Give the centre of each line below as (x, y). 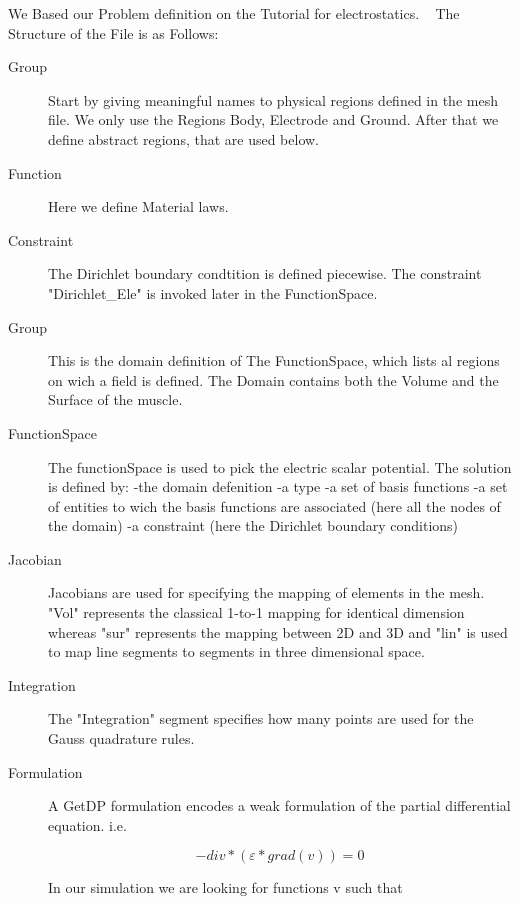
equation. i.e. (87, 824)
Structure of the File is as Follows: (113, 32)
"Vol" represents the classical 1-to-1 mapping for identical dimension (256, 612)
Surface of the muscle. (115, 399)
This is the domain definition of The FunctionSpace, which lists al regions (274, 360)
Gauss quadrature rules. (121, 738)
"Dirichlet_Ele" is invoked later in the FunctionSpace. (213, 292)
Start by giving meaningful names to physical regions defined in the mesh (273, 99)
